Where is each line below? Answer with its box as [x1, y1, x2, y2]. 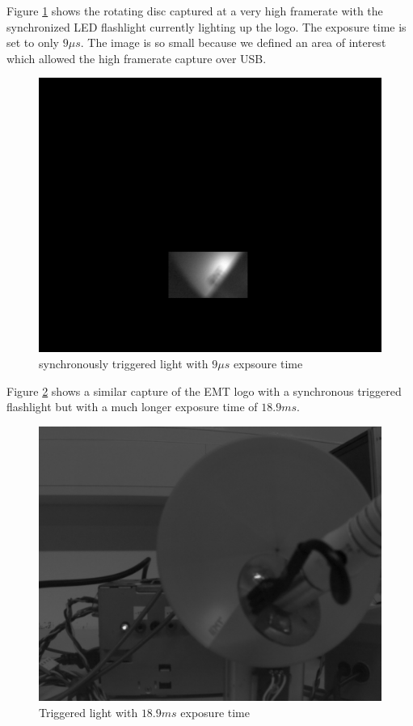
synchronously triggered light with [39, 355, 209, 372]
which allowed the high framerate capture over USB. [6, 49, 267, 66]
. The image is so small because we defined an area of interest [80, 34, 386, 51]
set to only [6, 34, 60, 51]
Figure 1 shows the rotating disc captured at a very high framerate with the [6, 2, 383, 19]
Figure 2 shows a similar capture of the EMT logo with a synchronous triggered [6, 382, 402, 399]
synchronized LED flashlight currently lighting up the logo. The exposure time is [6, 18, 407, 35]
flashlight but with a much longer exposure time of [6, 398, 258, 415]
